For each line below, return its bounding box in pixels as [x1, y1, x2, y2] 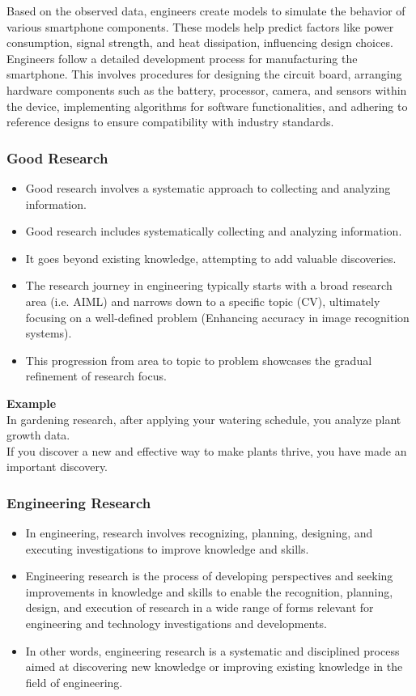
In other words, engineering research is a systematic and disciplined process [25, 642, 400, 659]
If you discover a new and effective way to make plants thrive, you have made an [6, 442, 407, 459]
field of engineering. [25, 673, 123, 690]
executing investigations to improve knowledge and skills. [25, 540, 309, 557]
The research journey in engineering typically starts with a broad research [25, 277, 393, 294]
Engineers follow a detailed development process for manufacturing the [6, 49, 358, 66]
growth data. [6, 427, 70, 443]
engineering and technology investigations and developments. [25, 615, 327, 632]
